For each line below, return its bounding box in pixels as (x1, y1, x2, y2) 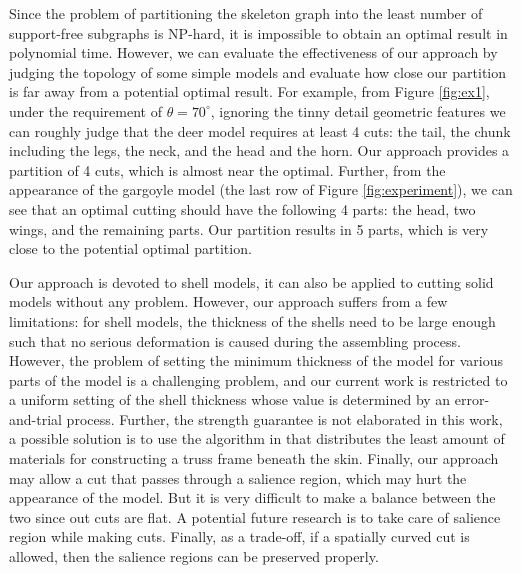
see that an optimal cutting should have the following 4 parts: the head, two (9, 198, 476, 219)
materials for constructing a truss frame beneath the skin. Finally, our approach (9, 448, 499, 469)
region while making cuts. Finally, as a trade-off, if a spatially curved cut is (9, 526, 470, 547)
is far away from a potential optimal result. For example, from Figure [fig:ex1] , (9, 81, 490, 102)
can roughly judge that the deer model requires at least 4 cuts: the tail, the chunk (9, 120, 511, 141)
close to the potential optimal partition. (9, 238, 252, 259)
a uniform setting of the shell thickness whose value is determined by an (9, 389, 451, 410)
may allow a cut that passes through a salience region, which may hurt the (9, 467, 467, 488)
